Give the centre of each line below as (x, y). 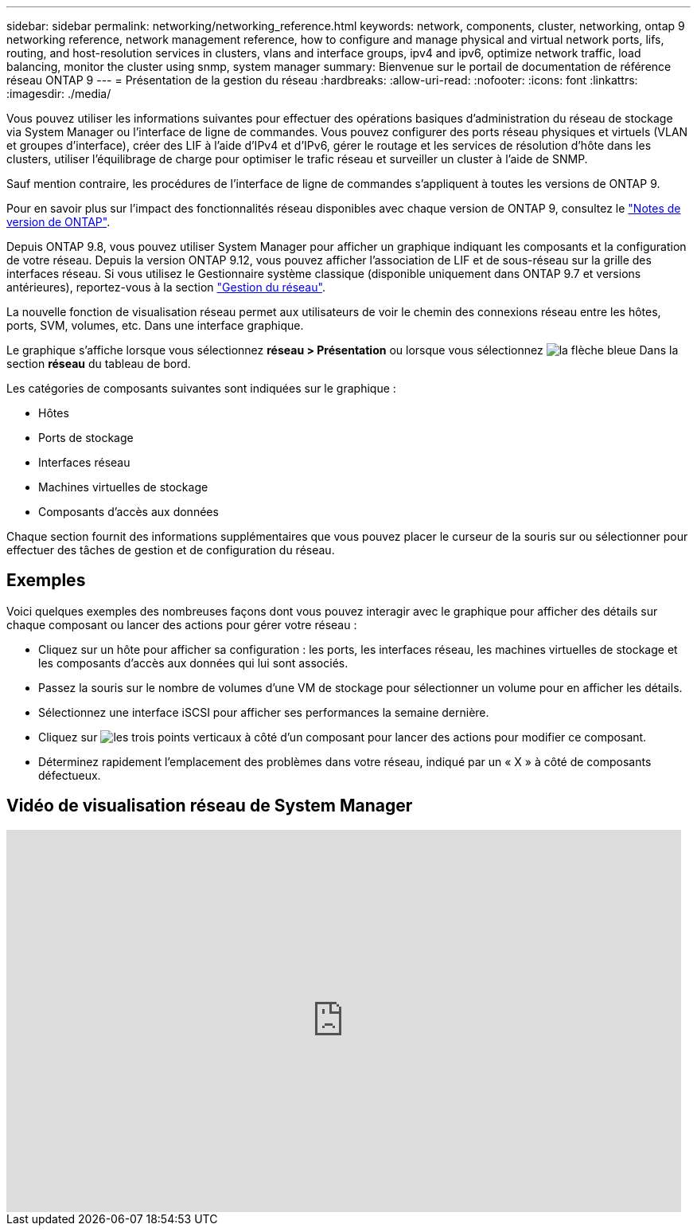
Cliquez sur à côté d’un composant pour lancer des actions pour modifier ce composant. (343, 737)
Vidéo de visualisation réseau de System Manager (210, 806)
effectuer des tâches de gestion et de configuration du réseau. (171, 550)
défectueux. (70, 775)
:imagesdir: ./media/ (59, 94)
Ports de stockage (86, 438)
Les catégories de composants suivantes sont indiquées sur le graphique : (201, 388)
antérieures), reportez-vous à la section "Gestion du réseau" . (166, 287)
